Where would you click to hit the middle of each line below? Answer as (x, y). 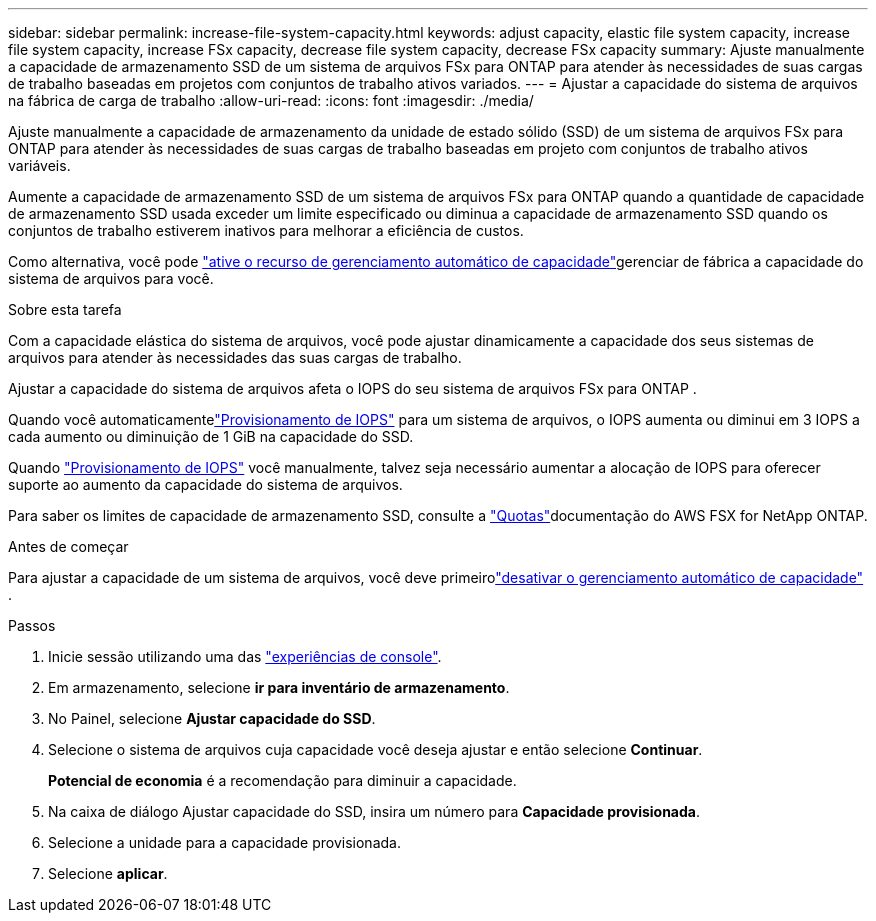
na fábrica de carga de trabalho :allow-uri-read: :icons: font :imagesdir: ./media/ (271, 100)
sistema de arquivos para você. (111, 278)
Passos (32, 625)
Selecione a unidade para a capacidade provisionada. (224, 842)
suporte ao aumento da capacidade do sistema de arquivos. (205, 484)
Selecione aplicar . (108, 873)
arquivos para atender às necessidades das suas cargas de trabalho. (235, 357)
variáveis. (39, 165)
